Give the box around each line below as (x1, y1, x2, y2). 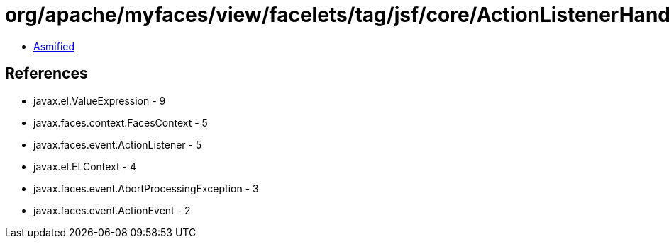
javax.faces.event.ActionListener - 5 (33, 138, 202, 151)
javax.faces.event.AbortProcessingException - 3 (33, 182, 259, 194)
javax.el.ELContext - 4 (33, 160, 136, 173)
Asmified (33, 40, 75, 52)
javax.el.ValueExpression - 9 (33, 94, 166, 107)
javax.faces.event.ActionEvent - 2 (33, 204, 191, 216)
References (5, 64, 88, 83)
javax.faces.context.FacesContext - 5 (33, 116, 208, 129)
